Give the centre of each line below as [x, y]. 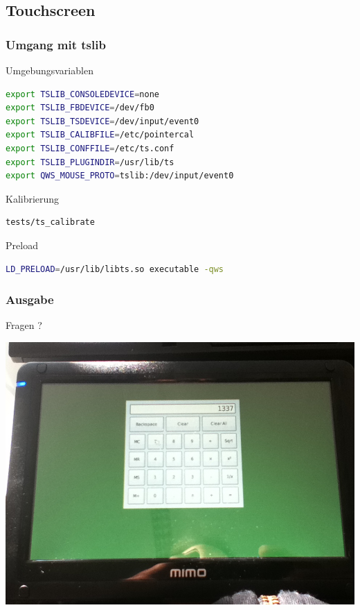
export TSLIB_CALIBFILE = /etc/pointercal [100, 135]
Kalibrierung [33, 198]
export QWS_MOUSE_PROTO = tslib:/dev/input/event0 [120, 176]
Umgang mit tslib [56, 44]
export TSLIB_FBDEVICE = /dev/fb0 [80, 108]
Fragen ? [24, 325]
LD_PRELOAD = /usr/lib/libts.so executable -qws [115, 269]
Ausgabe [30, 299]
